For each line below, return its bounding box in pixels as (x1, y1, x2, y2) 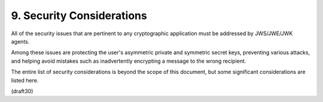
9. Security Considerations (11, 9, 148, 22)
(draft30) (11, 87, 33, 95)
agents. (11, 38, 30, 45)
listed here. (11, 76, 39, 84)
